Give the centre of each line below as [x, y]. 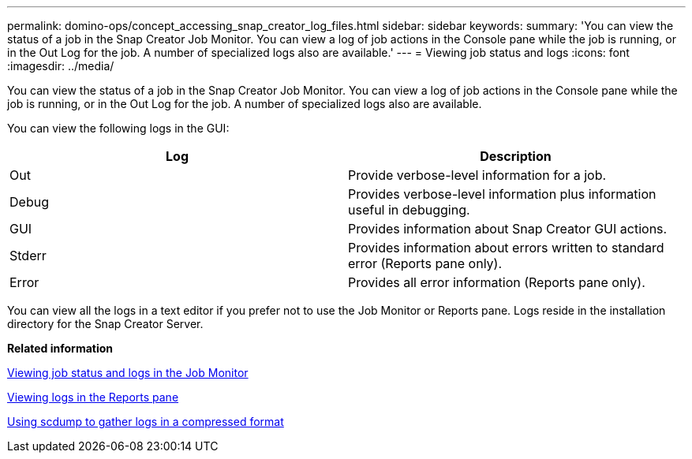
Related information [60, 348]
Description [516, 156]
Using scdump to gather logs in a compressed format [146, 422]
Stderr [28, 256]
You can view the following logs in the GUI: [118, 128]
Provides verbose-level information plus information [502, 194]
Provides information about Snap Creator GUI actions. [508, 229]
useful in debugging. [409, 210]
